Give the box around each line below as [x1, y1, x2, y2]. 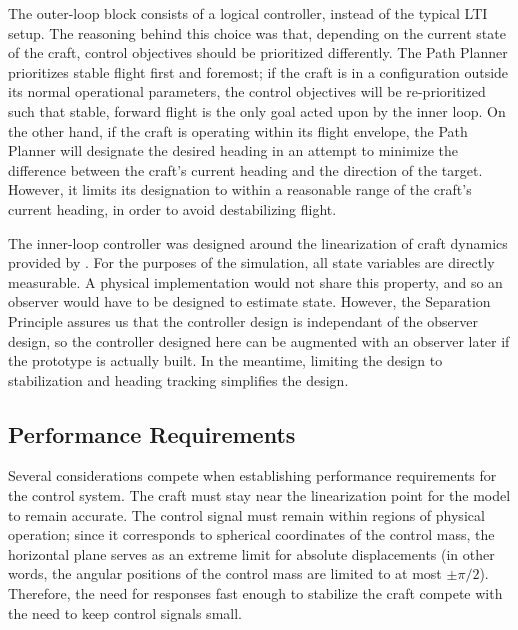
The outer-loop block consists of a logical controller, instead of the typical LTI [8, 3, 488, 23]
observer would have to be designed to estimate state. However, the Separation [8, 291, 491, 312]
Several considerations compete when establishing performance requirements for [8, 465, 497, 486]
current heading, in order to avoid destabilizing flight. [8, 198, 337, 219]
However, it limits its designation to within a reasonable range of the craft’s [8, 179, 472, 200]
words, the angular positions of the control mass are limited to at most [8, 563, 442, 584]
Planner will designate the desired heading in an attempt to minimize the [8, 140, 458, 161]
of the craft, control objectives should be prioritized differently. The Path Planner [8, 42, 508, 63]
